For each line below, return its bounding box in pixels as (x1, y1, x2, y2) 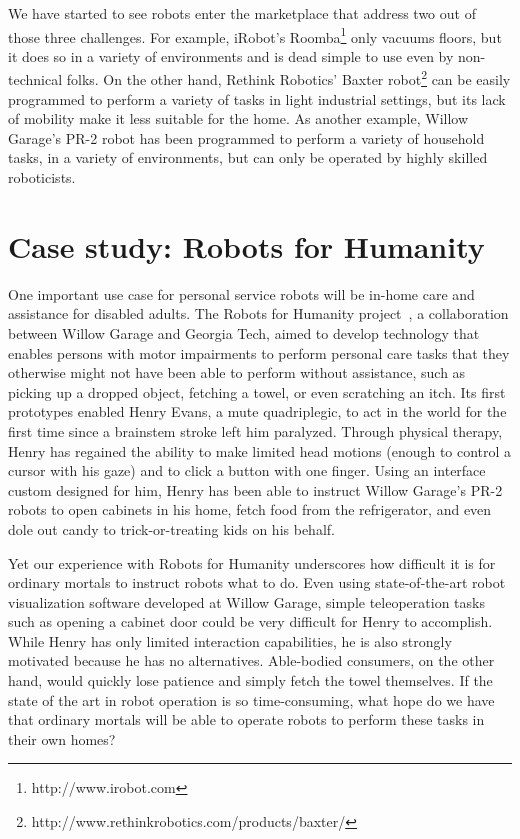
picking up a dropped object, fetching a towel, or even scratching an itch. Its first (8, 381, 506, 402)
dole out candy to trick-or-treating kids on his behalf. (8, 518, 335, 539)
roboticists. (8, 167, 76, 188)
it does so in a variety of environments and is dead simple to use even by (8, 45, 454, 66)
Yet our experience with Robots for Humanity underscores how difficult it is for (8, 552, 496, 573)
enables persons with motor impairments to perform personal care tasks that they (8, 342, 510, 363)
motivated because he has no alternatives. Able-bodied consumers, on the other (8, 650, 495, 671)
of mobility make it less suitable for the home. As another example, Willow (8, 108, 469, 129)
